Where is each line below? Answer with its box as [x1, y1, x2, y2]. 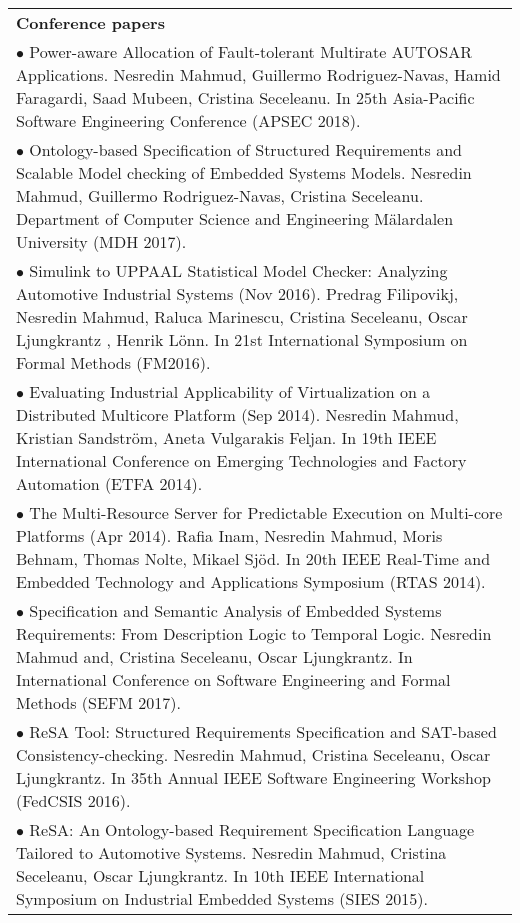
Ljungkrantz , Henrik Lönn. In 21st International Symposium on [16, 328, 468, 351]
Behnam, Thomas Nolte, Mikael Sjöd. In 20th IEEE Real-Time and [16, 547, 491, 570]
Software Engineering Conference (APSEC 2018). [16, 109, 361, 132]
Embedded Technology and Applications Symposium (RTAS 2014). [16, 570, 486, 593]
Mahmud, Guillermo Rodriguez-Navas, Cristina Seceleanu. [16, 184, 424, 207]
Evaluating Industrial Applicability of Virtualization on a [29, 380, 431, 403]
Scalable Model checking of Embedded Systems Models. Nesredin [16, 161, 472, 184]
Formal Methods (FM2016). [16, 351, 211, 374]
